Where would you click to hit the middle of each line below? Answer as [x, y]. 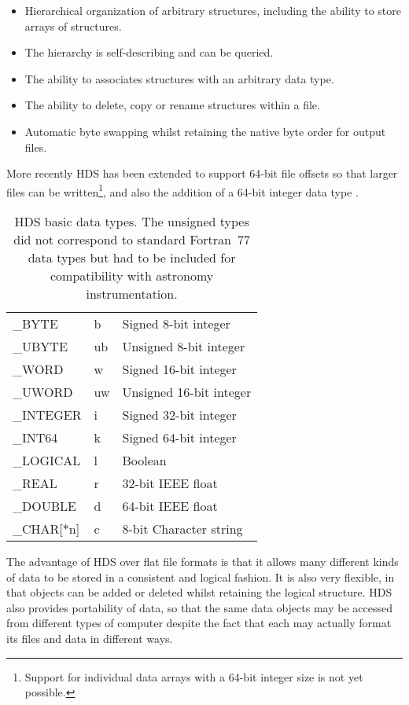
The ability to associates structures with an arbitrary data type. [179, 78]
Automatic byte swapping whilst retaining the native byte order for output [205, 131]
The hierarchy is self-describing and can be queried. [149, 52]
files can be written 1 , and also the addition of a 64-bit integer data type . [182, 190]
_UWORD [43, 392]
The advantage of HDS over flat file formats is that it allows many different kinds [203, 561]
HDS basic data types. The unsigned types [132, 221]
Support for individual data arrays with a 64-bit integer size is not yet [194, 676]
